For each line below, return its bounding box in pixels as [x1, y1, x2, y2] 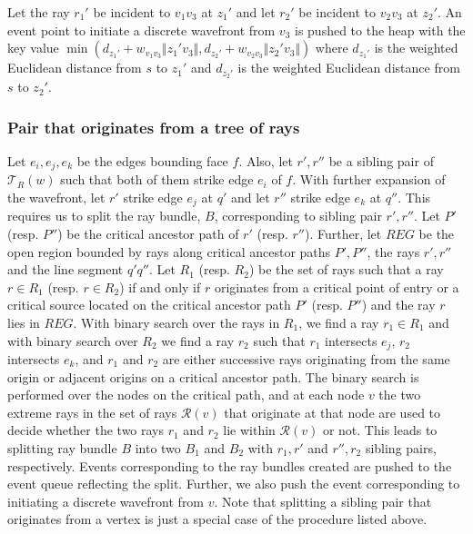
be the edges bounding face [76, 151, 228, 170]
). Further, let [304, 223, 382, 242]
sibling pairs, [365, 438, 437, 457]
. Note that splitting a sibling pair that [214, 491, 432, 510]
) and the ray [361, 295, 436, 314]
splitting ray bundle [7, 438, 117, 457]
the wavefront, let [7, 187, 106, 206]
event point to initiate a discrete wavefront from [7, 20, 276, 39]
